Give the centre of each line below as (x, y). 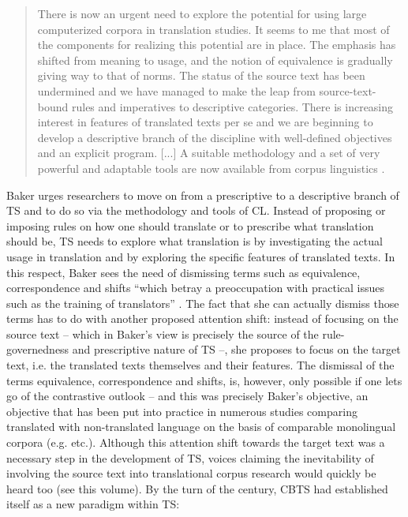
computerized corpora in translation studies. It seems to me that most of (213, 29)
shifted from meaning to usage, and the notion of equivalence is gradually (215, 60)
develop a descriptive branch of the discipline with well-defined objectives (215, 137)
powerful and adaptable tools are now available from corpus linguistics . (211, 168)
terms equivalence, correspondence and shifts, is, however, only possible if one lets (204, 380)
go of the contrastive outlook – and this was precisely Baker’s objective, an (187, 396)
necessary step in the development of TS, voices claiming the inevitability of (190, 457)
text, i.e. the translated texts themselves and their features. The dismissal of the (200, 365)
